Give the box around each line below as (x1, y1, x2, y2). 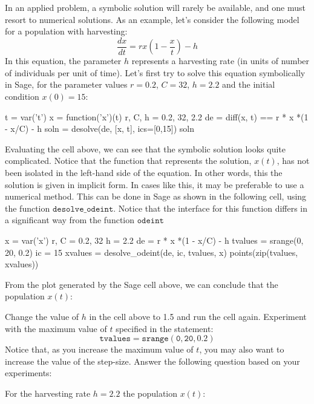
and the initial (222, 78, 275, 91)
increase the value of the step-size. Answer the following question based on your (5, 354, 300, 367)
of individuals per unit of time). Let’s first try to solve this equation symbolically (5, 66, 306, 79)
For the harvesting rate (5, 386, 91, 399)
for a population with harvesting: (5, 25, 128, 37)
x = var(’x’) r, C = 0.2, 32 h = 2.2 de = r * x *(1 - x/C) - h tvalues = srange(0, (5, 233, 304, 246)
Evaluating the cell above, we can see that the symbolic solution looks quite (5, 142, 286, 155)
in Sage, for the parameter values (5, 78, 128, 91)
